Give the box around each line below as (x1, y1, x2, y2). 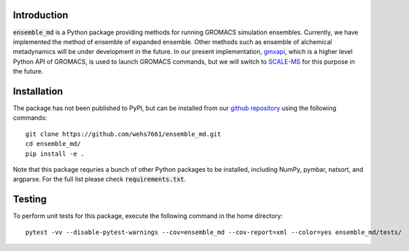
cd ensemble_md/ (25, 140, 81, 148)
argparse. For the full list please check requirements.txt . (13, 175, 186, 184)
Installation (13, 85, 63, 97)
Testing (13, 194, 47, 205)
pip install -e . (25, 149, 85, 158)
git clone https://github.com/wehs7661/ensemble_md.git (25, 130, 221, 138)
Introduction (13, 9, 69, 21)
